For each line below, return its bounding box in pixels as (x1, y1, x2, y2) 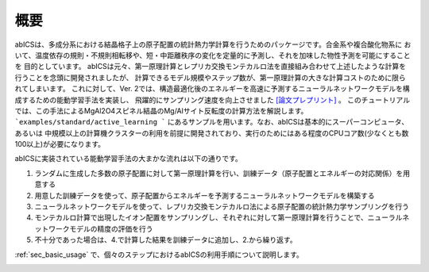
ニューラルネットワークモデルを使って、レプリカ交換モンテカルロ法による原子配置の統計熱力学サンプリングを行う (34, 202, 409, 212)
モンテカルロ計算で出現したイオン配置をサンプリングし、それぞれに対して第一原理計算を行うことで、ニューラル (34, 213, 403, 222)
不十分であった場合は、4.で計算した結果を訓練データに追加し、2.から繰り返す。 (34, 235, 297, 245)
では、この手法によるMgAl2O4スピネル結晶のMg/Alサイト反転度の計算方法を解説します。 (14, 105, 308, 115)
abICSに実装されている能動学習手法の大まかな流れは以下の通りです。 (14, 154, 242, 163)
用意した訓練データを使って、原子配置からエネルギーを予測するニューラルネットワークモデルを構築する (34, 190, 375, 200)
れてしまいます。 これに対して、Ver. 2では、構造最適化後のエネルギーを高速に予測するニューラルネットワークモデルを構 (14, 84, 411, 94)
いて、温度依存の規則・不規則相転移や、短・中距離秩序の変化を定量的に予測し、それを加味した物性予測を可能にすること (14, 50, 411, 59)
